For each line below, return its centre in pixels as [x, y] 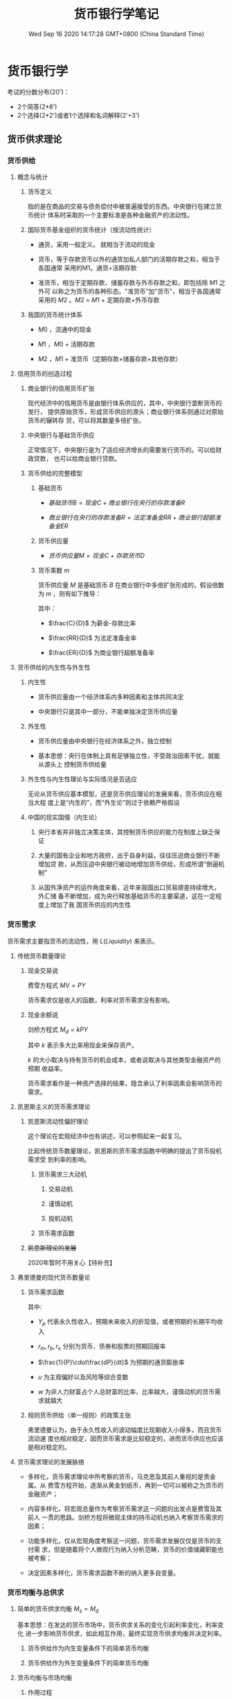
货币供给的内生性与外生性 [54, 668]
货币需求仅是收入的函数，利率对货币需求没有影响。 [100, 1000]
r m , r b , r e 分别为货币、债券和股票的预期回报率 [102, 1347]
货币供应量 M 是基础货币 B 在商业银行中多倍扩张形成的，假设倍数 [131, 585]
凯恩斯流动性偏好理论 [58, 1122]
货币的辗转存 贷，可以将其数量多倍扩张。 [86, 421]
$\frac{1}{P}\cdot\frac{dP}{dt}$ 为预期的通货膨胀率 [111, 1362]
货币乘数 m [54, 570]
